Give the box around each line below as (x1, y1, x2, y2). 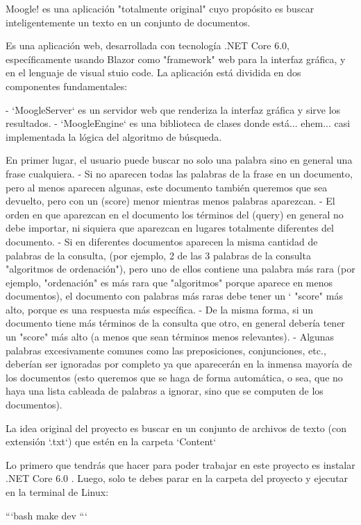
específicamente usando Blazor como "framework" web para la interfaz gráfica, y (6, 51, 346, 66)
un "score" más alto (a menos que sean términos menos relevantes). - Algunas (6, 329, 335, 344)
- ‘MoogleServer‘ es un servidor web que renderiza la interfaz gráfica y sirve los (6, 102, 341, 117)
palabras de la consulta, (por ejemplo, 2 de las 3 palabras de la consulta (6, 248, 311, 262)
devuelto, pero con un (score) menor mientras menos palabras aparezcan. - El (6, 193, 335, 208)
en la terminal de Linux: (6, 485, 109, 499)
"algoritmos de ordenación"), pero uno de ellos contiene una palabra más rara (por (6, 261, 355, 276)
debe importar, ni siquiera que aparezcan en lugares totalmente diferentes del (6, 221, 334, 235)
